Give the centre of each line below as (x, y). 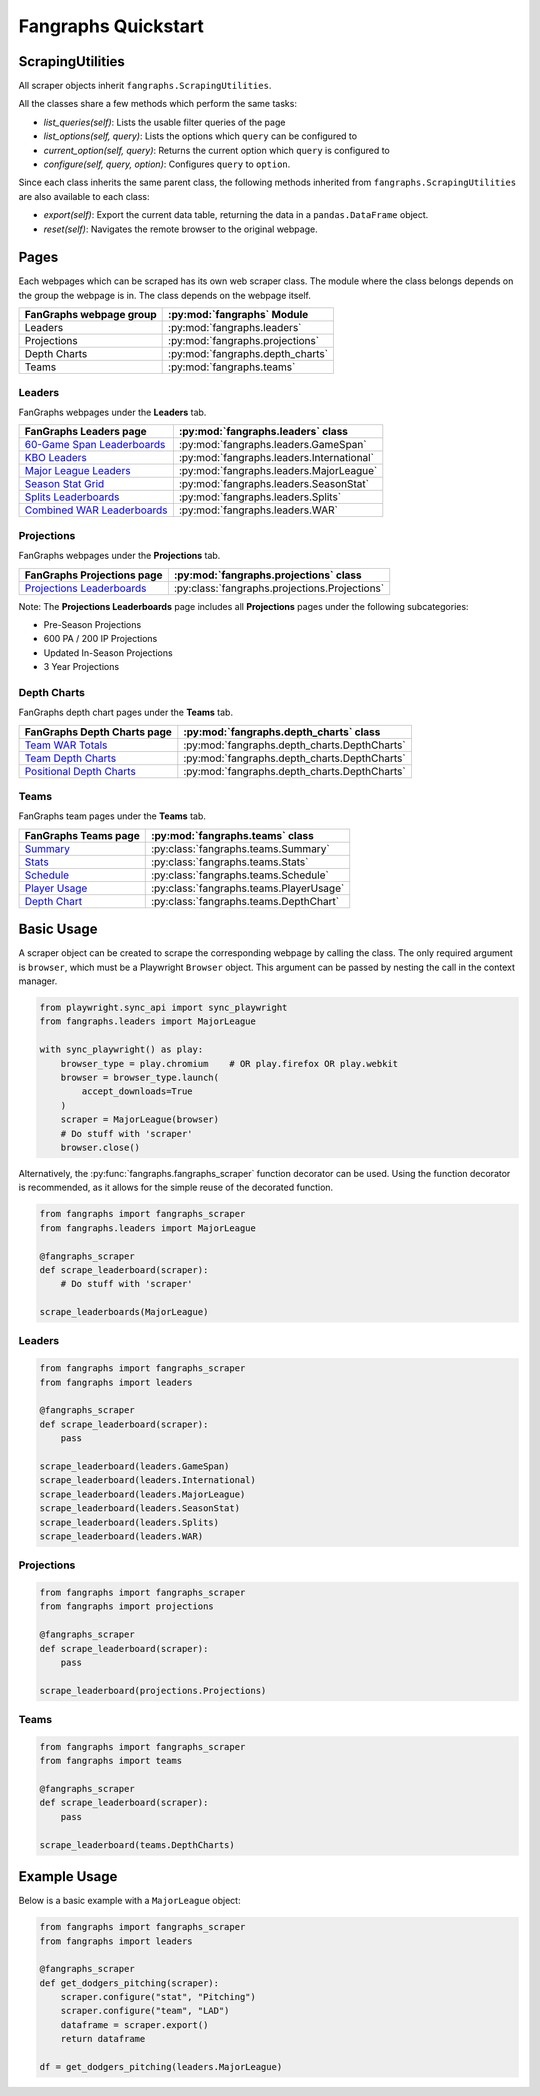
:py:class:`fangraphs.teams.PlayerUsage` (247, 888)
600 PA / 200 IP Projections (100, 639)
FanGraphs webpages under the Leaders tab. (112, 412)
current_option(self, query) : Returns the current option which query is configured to (216, 150)
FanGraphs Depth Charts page (98, 732)
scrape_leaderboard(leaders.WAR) (121, 1536)
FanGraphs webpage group (90, 315)
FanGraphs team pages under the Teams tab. (112, 816)
